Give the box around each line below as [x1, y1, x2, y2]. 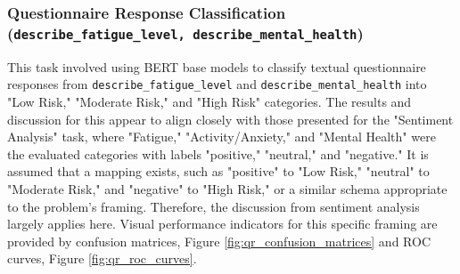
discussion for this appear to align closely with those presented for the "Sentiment [7, 109, 454, 128]
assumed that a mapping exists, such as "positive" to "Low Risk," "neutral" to [7, 162, 430, 181]
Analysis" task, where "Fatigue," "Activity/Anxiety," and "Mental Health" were [7, 127, 436, 146]
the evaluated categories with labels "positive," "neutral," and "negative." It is [7, 144, 429, 163]
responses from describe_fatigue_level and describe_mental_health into [7, 75, 427, 93]
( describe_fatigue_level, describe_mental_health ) [7, 21, 364, 44]
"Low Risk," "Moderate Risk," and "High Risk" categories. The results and [7, 92, 412, 110]
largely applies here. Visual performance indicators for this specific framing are [7, 214, 438, 233]
